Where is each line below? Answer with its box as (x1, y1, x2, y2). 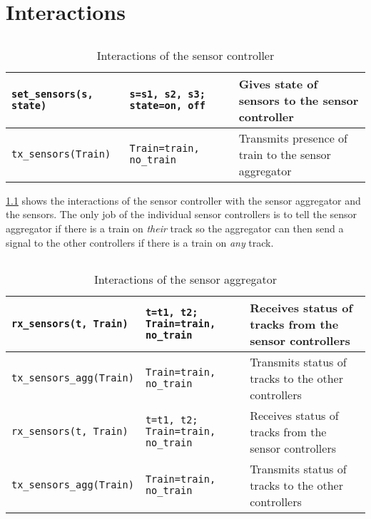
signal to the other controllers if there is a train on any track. (6, 235, 274, 250)
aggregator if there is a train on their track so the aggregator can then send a (6, 220, 344, 235)
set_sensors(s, (11, 88, 93, 101)
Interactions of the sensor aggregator (94, 270, 277, 287)
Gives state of (238, 75, 318, 92)
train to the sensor (238, 145, 331, 163)
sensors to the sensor (238, 91, 359, 108)
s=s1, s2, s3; (129, 88, 205, 101)
